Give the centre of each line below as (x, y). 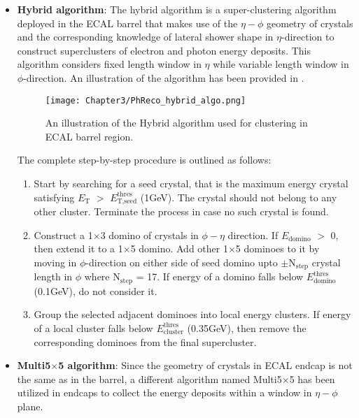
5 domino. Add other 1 (179, 248)
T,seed (127, 202)
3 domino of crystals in (149, 235)
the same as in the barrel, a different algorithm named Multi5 (149, 379)
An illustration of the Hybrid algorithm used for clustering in (176, 123)
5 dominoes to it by (277, 248)
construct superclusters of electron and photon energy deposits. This (164, 50)
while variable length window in (281, 64)
